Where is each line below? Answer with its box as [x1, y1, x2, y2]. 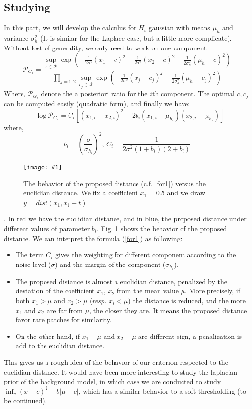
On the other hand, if [15, 331, 80, 341]
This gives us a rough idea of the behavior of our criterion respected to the [4, 357, 228, 367]
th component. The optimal [152, 88, 235, 98]
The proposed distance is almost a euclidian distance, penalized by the [15, 276, 227, 286]
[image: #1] [23, 164, 62, 171]
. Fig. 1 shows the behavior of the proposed [97, 223, 227, 233]
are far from [46, 305, 83, 315]
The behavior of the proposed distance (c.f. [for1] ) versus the [23, 178, 206, 188]
